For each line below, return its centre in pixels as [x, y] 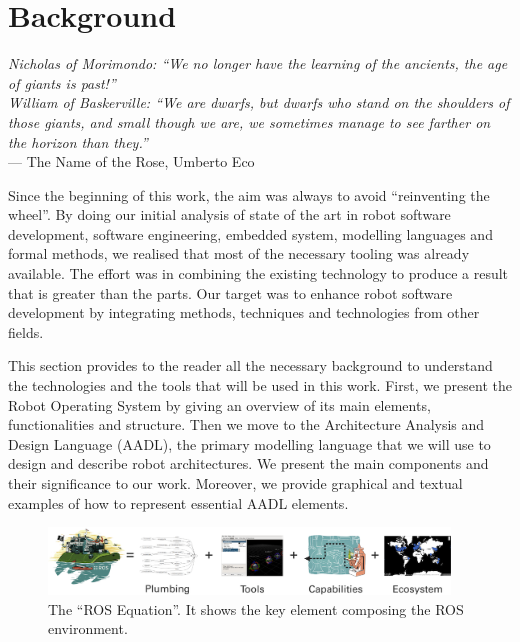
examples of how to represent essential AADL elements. [178, 502]
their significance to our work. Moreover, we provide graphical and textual [235, 483]
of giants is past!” [62, 82]
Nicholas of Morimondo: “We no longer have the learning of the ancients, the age [258, 63]
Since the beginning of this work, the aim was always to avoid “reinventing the [249, 194]
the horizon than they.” [78, 141]
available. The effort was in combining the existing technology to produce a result [258, 273]
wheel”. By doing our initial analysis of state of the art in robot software [229, 214]
